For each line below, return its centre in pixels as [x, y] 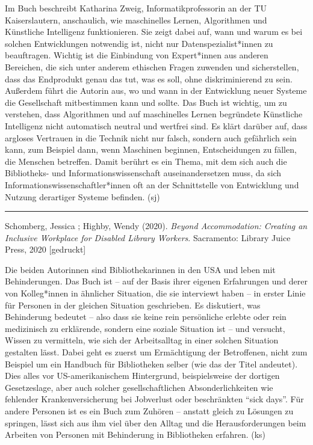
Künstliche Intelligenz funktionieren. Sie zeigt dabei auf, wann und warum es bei [154, 32]
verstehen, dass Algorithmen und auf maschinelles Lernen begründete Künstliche [154, 114]
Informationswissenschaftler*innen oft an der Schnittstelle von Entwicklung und [152, 184]
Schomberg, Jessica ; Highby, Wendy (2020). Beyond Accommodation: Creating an [156, 226]
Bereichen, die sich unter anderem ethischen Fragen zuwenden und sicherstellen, [152, 66]
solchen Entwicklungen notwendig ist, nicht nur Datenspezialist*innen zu [139, 43]
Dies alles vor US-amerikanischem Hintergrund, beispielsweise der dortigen [142, 376]
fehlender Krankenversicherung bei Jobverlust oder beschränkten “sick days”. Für [154, 399]
